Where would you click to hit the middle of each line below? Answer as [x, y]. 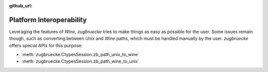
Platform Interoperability [48, 20]
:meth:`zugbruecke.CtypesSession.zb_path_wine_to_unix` [80, 61]
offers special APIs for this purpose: [46, 45]
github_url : [21, 6]
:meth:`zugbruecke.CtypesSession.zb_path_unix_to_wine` [80, 55]
